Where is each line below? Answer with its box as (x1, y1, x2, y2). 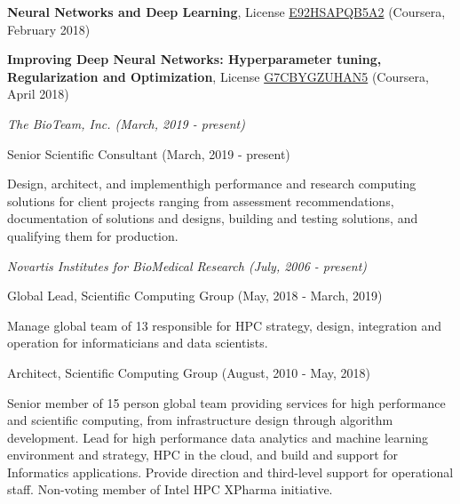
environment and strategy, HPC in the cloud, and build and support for (7, 445, 399, 464)
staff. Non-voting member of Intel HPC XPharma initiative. (7, 480, 333, 499)
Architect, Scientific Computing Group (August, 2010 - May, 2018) (7, 363, 370, 381)
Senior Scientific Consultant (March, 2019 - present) (7, 144, 290, 163)
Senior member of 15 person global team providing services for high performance (7, 393, 446, 412)
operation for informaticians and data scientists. (7, 333, 268, 352)
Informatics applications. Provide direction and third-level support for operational (7, 462, 454, 481)
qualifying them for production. (7, 226, 178, 244)
